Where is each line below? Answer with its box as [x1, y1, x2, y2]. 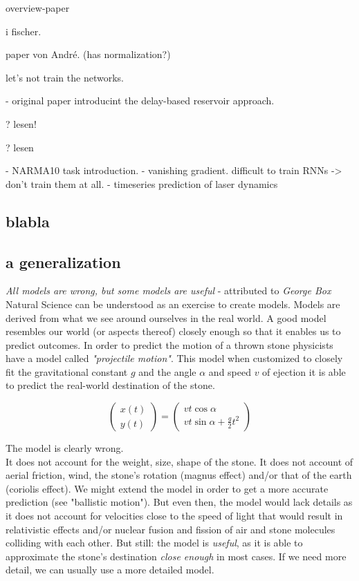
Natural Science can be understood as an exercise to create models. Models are [6, 296, 340, 311]
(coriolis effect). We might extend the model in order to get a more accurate [6, 481, 329, 495]
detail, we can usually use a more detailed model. [6, 562, 214, 577]
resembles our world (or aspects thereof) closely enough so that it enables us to [6, 324, 341, 339]
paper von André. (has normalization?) [6, 47, 171, 61]
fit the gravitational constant [6, 364, 128, 379]
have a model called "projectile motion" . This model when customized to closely [6, 351, 343, 365]
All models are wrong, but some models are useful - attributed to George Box [6, 283, 331, 298]
